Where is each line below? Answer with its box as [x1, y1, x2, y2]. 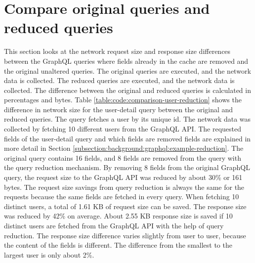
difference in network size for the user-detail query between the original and [4, 104, 233, 114]
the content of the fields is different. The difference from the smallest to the [4, 240, 232, 250]
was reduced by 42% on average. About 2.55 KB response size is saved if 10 [4, 211, 233, 221]
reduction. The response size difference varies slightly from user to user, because [4, 230, 246, 240]
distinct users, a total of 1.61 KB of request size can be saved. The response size [4, 201, 247, 211]
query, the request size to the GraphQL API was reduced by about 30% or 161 [4, 172, 243, 182]
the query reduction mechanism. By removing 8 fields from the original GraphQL [4, 162, 250, 173]
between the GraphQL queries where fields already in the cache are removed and [4, 55, 249, 66]
